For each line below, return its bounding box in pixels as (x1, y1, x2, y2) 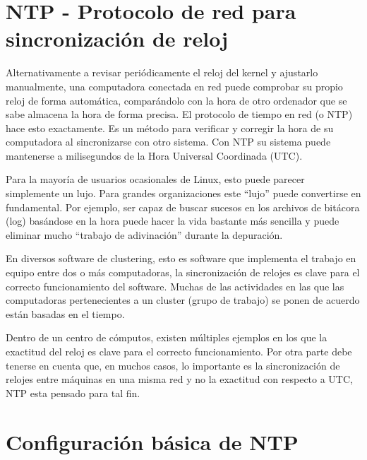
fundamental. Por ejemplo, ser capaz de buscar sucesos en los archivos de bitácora (6, 199, 360, 214)
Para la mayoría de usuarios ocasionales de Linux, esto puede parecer (6, 172, 305, 187)
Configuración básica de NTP (6, 427, 299, 456)
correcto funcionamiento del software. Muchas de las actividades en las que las (6, 278, 344, 293)
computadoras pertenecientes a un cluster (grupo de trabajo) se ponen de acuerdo (6, 293, 360, 307)
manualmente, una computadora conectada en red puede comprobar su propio (6, 78, 343, 93)
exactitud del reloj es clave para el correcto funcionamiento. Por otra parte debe (6, 344, 352, 358)
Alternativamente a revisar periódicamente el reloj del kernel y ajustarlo (6, 65, 318, 80)
